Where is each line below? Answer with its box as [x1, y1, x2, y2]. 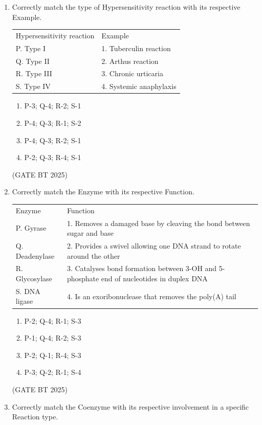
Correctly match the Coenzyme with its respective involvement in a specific [12, 401, 249, 412]
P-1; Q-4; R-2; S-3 [24, 332, 81, 343]
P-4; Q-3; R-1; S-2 [24, 118, 81, 128]
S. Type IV [15, 81, 51, 92]
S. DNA [15, 285, 40, 296]
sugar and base [67, 228, 114, 238]
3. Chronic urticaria [101, 68, 163, 79]
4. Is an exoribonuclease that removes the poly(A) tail [67, 290, 236, 301]
